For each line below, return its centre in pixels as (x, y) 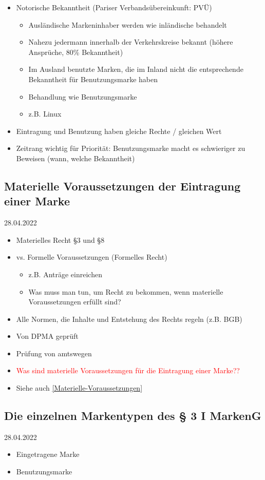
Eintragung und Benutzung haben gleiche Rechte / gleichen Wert (119, 131)
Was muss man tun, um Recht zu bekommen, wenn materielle (126, 291)
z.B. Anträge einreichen (65, 274)
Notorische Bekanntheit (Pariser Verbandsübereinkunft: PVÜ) (114, 7)
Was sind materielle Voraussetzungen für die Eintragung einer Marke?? (128, 370)
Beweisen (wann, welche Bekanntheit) (75, 158)
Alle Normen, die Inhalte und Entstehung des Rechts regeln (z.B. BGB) (129, 319)
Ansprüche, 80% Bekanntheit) (76, 52)
